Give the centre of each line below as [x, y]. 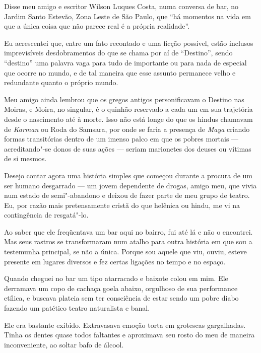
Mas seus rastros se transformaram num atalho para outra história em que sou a [128, 241]
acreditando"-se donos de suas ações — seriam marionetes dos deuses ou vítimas [128, 148]
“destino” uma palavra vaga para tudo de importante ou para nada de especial [125, 62]
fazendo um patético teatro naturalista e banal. [77, 308]
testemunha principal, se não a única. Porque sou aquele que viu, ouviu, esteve [125, 252]
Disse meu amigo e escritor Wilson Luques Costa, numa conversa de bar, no [121, 6]
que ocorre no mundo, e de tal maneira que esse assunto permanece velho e [120, 72]
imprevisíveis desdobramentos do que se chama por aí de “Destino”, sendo [118, 53]
